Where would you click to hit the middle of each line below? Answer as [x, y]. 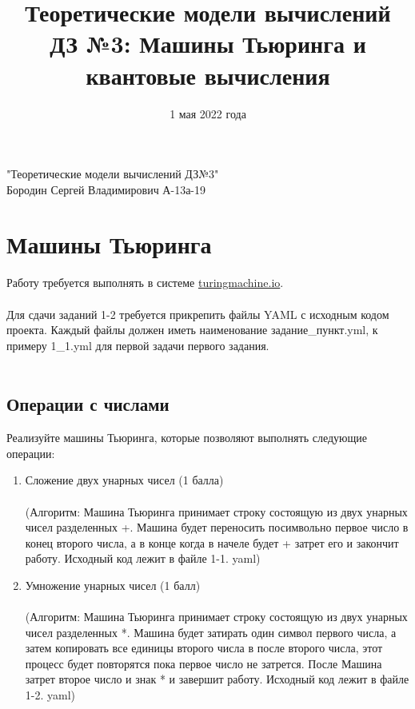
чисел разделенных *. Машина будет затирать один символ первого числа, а [211, 632]
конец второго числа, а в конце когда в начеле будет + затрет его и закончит [212, 542]
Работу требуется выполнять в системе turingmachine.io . [145, 283]
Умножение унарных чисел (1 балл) [113, 585]
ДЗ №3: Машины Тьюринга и [208, 44]
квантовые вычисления [208, 75]
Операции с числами [88, 404]
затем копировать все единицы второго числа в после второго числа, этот [204, 648]
